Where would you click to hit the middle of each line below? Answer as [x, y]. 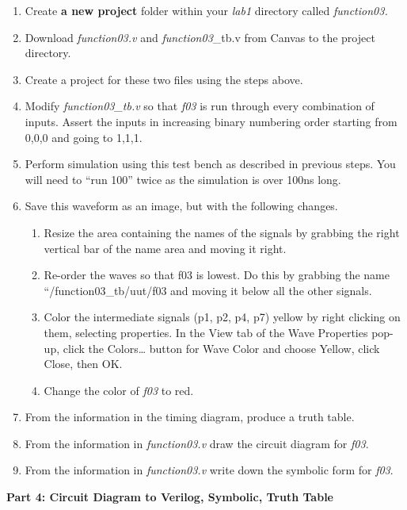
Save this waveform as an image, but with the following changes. [181, 206]
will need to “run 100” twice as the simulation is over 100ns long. [183, 179]
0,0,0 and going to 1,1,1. [84, 137]
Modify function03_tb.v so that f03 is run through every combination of [200, 106]
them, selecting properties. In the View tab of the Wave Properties [206, 332]
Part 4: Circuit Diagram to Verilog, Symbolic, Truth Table [170, 497]
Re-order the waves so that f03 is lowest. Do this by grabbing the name [217, 275]
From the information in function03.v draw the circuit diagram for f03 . [197, 443]
